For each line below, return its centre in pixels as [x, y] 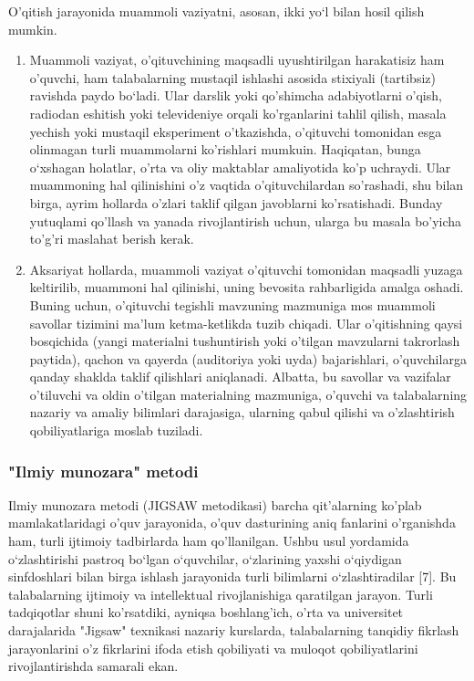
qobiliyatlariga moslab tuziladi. [116, 430]
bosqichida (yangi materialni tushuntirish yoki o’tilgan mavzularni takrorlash [245, 341]
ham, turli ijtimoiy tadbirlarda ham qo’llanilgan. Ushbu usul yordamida [209, 541]
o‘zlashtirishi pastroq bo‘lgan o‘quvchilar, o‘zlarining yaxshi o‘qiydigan [205, 558]
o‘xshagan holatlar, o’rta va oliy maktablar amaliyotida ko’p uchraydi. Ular [240, 167]
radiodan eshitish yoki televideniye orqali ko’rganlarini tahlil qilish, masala [238, 113]
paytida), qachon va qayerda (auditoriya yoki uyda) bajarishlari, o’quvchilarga [248, 358]
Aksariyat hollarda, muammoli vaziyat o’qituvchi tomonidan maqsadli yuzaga [246, 269]
